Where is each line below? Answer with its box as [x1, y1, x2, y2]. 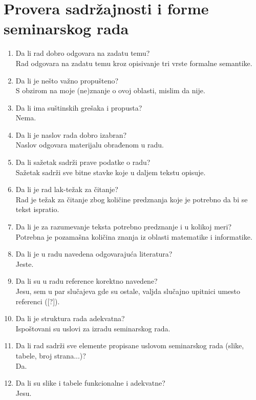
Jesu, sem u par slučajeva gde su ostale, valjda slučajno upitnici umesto [15, 286, 241, 296]
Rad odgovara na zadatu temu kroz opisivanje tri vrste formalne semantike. [15, 57, 252, 68]
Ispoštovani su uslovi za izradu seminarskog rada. [15, 323, 170, 333]
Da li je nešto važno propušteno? [15, 75, 119, 86]
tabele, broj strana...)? [15, 350, 86, 361]
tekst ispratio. [15, 204, 59, 215]
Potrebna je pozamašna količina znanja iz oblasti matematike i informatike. [15, 231, 252, 242]
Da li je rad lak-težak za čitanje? [15, 184, 118, 195]
